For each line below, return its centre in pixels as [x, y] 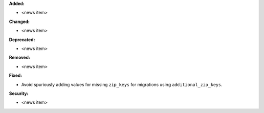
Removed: [20, 57]
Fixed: [15, 75]
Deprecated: [22, 40]
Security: [19, 93]
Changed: [19, 22]
